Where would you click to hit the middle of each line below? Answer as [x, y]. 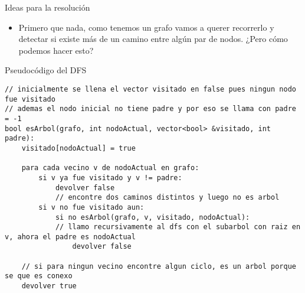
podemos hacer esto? [56, 50]
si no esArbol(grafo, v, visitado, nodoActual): [152, 217]
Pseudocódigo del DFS [46, 70]
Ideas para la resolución [47, 7]
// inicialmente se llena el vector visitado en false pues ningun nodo [150, 89]
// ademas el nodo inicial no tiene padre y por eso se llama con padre [150, 109]
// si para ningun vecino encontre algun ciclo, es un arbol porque [159, 266]
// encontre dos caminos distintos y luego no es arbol [167, 198]
